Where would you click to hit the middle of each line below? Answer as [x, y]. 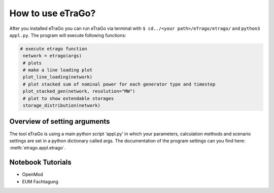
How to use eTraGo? [53, 13]
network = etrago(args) [53, 56]
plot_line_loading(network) [58, 77]
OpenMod [32, 174]
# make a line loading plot [58, 70]
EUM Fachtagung [40, 181]
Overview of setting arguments [60, 122]
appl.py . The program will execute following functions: [68, 35]
